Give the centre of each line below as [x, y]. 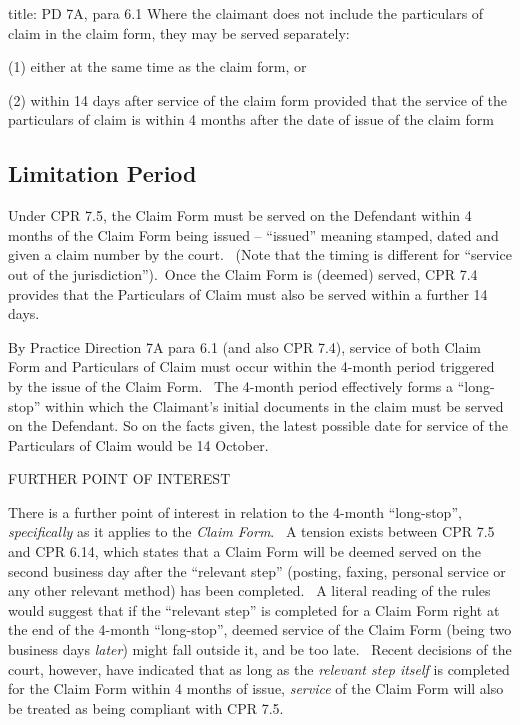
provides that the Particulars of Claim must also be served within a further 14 [248, 293]
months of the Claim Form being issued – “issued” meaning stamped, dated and [253, 234]
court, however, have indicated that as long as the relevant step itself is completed [259, 668]
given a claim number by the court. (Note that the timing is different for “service [260, 254]
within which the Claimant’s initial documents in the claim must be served [274, 405]
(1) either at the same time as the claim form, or [157, 66]
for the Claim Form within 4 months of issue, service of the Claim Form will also [256, 688]
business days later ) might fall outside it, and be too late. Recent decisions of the [260, 649]
